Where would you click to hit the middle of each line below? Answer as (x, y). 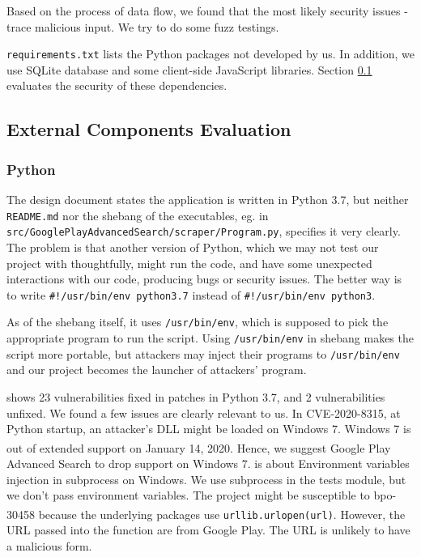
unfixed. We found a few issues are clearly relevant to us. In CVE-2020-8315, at (204, 412)
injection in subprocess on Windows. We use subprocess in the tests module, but (206, 479)
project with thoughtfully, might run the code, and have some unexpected (189, 263)
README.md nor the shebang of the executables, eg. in (138, 215)
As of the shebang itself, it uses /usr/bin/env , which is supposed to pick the (198, 322)
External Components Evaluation (149, 129)
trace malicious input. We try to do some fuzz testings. (143, 26)
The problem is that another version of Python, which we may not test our (193, 247)
